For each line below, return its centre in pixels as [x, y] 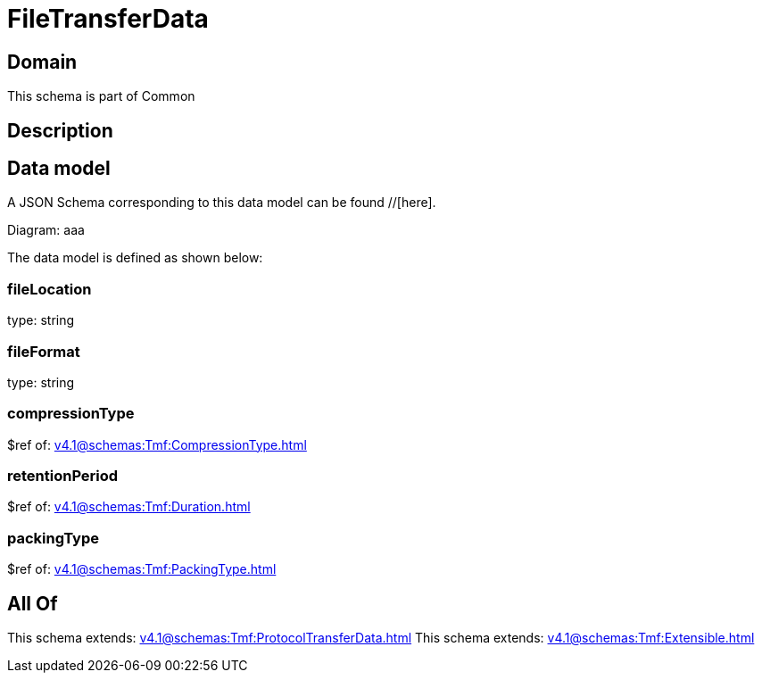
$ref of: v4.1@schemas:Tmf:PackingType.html [142, 569]
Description [60, 130]
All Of [33, 603]
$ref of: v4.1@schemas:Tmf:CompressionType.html [157, 444]
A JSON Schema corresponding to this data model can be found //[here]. [222, 203]
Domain [42, 62]
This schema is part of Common [101, 96]
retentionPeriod [63, 476]
